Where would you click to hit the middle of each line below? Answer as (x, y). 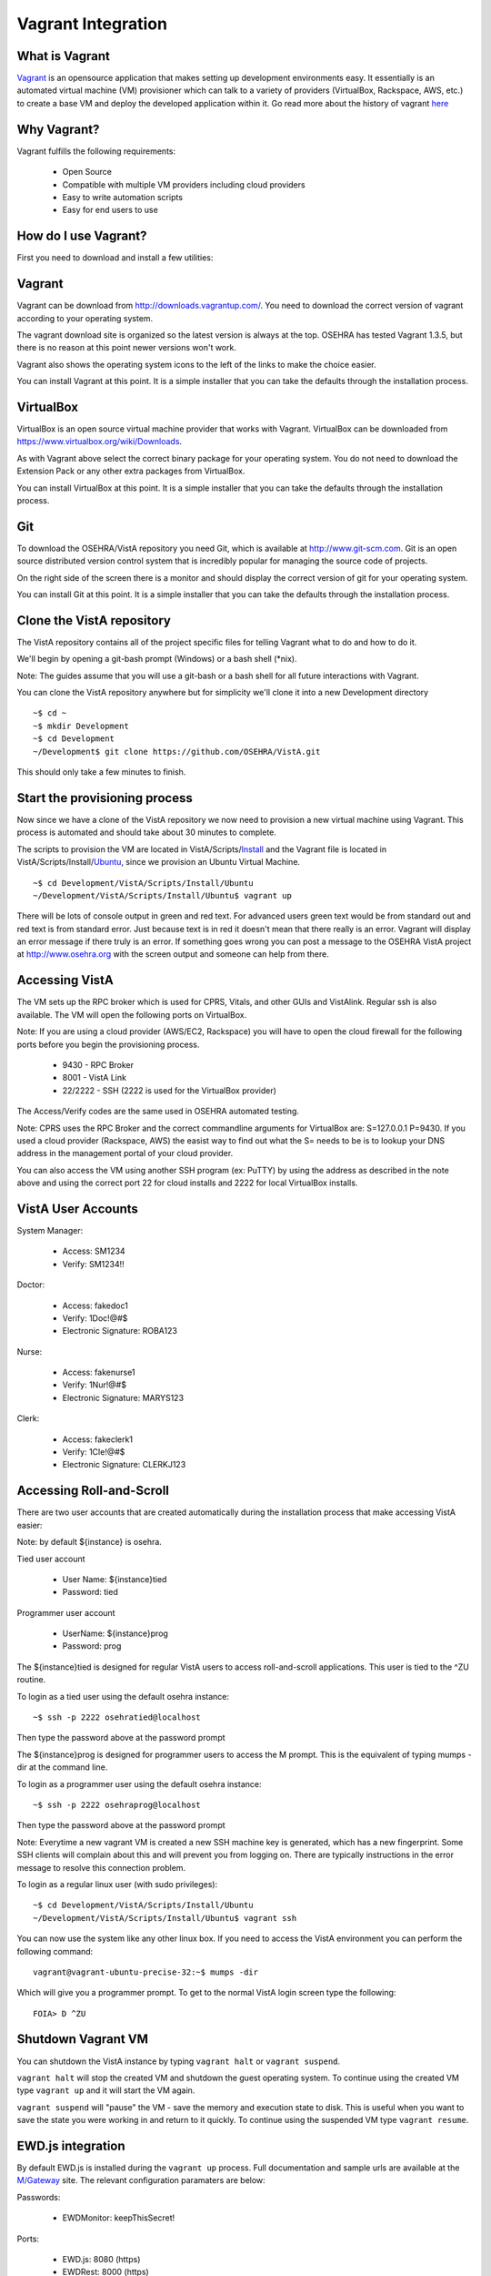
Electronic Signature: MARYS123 (123, 1397)
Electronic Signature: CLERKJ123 (124, 1465)
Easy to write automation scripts (123, 197)
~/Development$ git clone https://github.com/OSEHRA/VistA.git (177, 752)
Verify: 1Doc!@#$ (95, 1318)
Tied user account (51, 1559)
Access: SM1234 (94, 1251)
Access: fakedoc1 (95, 1306)
